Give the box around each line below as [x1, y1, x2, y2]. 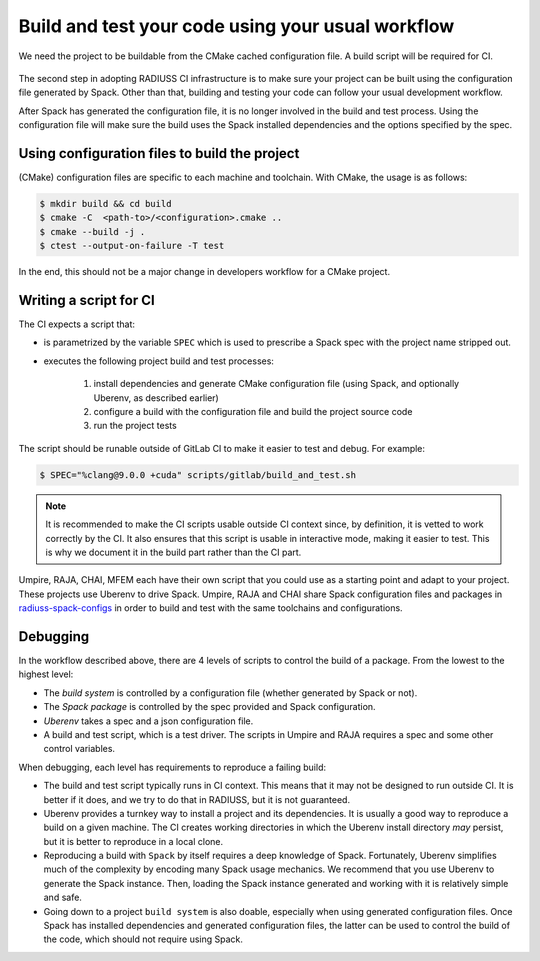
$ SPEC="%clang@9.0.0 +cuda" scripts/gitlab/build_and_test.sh [39, 469, 357, 480]
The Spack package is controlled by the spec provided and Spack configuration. [43, 701, 376, 713]
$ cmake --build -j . [39, 226, 146, 237]
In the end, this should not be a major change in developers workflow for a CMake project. [18, 266, 390, 278]
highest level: [18, 668, 74, 680]
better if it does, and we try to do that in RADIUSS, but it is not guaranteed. [43, 793, 350, 805]
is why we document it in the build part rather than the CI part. [45, 546, 302, 558]
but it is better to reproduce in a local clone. [43, 835, 224, 847]
